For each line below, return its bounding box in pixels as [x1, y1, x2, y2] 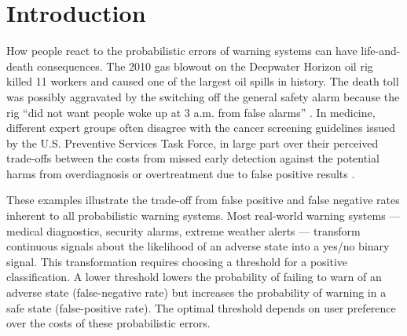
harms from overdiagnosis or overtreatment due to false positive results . [6, 165, 355, 181]
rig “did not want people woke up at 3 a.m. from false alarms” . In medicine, [6, 104, 376, 120]
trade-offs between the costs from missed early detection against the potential [6, 150, 379, 166]
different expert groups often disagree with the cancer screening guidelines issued [6, 119, 395, 136]
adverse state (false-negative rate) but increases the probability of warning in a [6, 284, 387, 301]
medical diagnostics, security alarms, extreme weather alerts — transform [6, 222, 361, 239]
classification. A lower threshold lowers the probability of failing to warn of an [6, 268, 382, 285]
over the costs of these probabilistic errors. [6, 315, 211, 331]
